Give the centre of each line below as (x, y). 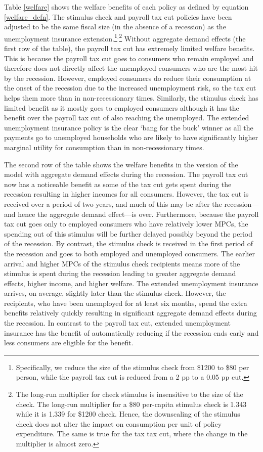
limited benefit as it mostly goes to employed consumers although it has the (122, 107)
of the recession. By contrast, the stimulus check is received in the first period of (129, 243)
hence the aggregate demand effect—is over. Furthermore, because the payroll (138, 214)
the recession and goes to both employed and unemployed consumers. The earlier (129, 253)
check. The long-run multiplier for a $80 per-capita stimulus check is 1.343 (131, 404)
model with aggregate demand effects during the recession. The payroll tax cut (126, 174)
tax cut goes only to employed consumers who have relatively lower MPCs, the (126, 224)
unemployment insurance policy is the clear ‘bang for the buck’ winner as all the (129, 127)
